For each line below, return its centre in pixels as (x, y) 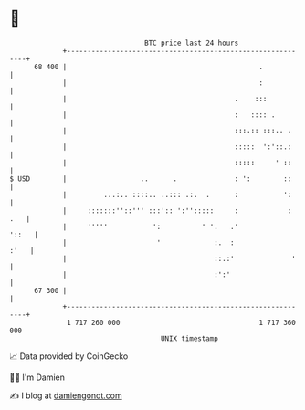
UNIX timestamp (189, 338)
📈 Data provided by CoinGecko (69, 356)
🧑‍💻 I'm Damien (37, 377)
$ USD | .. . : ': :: (151, 179)
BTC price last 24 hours (192, 43)
